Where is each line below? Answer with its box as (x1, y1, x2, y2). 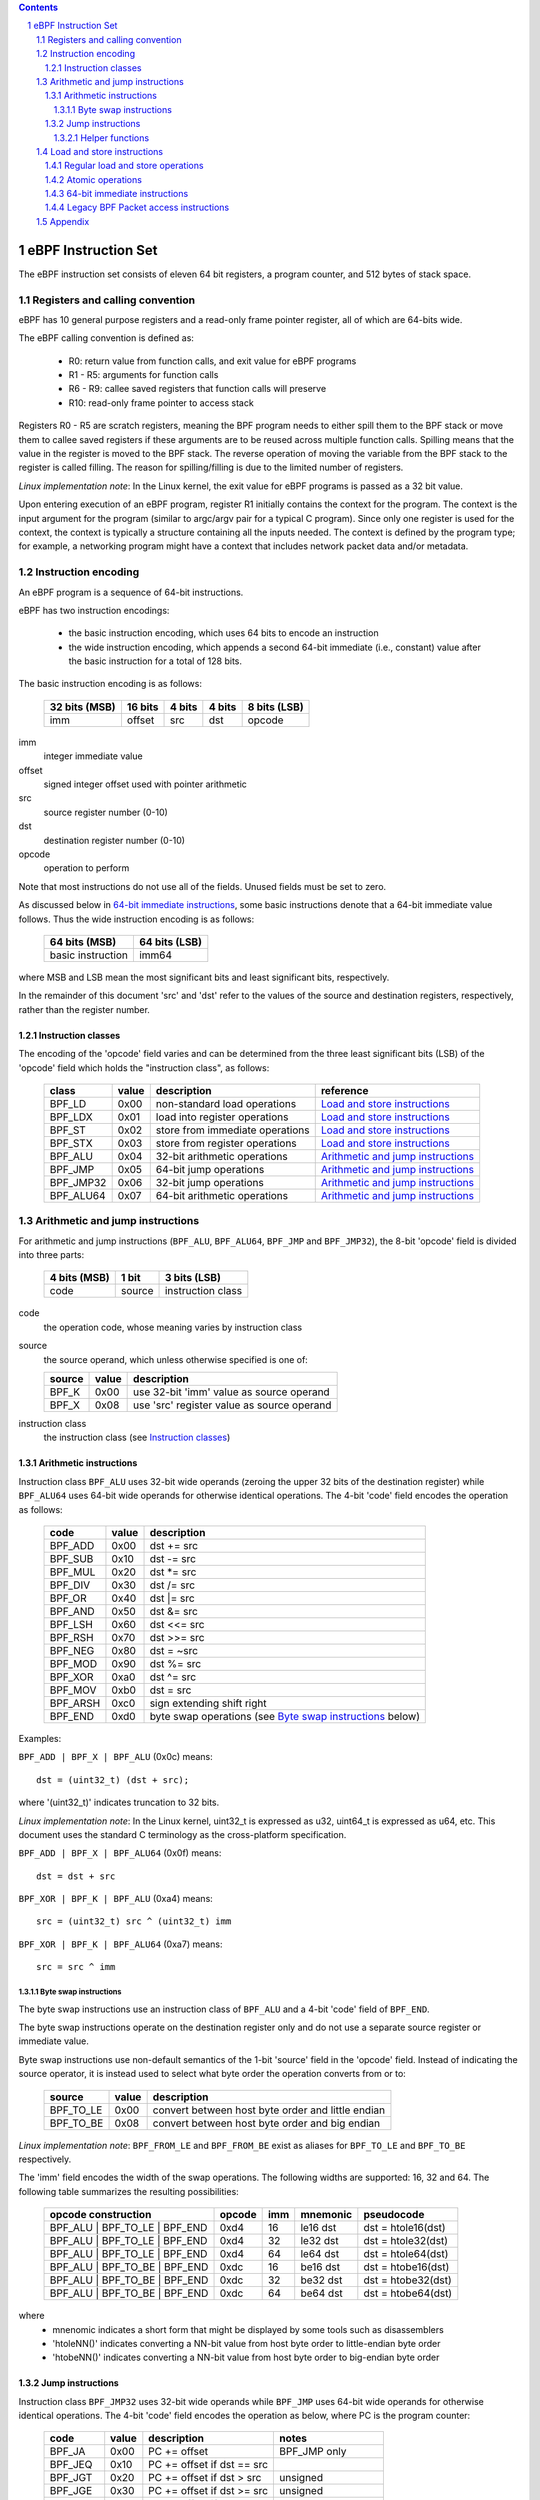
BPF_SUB (49, 1551, 94, 1565)
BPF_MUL (49, 1565, 96, 1579)
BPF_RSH (49, 1630, 94, 1644)
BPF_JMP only (279, 2445, 347, 2459)
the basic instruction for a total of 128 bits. (68, 655, 243, 667)
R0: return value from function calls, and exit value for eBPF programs (68, 355, 357, 367)
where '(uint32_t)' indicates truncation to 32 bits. (18, 1796, 220, 1809)
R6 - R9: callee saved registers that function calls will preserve (68, 383, 327, 395)
